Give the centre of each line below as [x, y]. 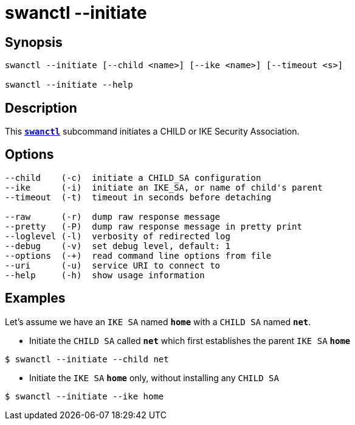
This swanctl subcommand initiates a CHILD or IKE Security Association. [152, 132]
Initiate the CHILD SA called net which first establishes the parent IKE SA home [190, 340]
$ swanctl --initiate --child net [87, 359]
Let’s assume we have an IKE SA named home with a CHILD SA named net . [158, 321]
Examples [35, 298]
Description [41, 108]
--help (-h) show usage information [105, 275]
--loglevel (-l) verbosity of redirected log [118, 236]
